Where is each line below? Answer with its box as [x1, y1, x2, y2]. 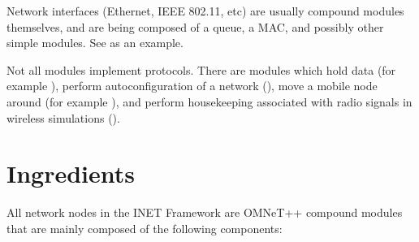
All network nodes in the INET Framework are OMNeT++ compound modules [6, 204, 403, 221]
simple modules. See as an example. [6, 34, 184, 51]
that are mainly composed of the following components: [6, 219, 283, 236]
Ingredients [6, 157, 136, 190]
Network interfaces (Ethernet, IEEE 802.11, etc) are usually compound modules [6, 2, 404, 19]
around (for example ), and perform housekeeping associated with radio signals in [6, 93, 413, 110]
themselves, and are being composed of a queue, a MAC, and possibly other [6, 18, 384, 35]
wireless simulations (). [6, 109, 120, 126]
